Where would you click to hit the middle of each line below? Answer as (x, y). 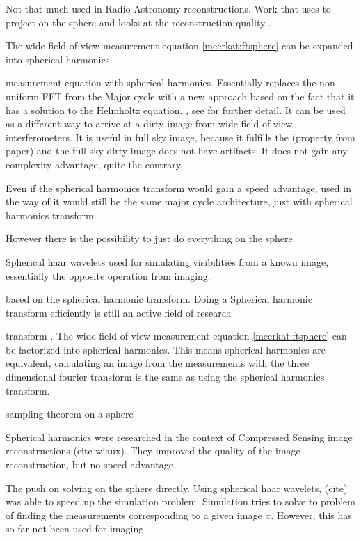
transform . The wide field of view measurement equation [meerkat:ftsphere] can (176, 336)
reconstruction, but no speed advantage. (91, 464)
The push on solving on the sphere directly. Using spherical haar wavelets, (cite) (177, 487)
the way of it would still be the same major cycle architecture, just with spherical (179, 201)
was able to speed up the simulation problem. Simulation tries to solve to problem (180, 501)
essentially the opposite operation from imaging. (108, 275)
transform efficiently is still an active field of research (119, 312)
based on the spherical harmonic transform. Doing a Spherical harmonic (159, 299)
